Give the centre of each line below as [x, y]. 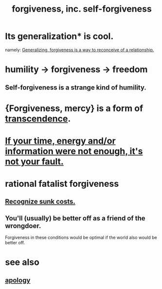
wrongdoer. [23, 226]
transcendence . [38, 118]
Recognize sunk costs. [40, 202]
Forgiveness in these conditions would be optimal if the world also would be [81, 237]
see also [22, 262]
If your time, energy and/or [60, 141]
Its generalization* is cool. [59, 36]
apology [18, 280]
